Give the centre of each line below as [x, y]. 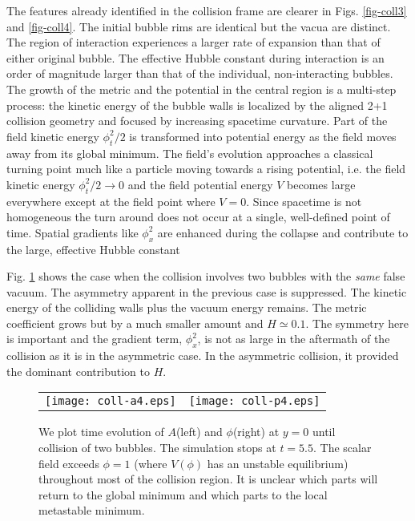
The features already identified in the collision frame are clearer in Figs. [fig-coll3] [207, 10]
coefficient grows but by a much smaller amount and [135, 323]
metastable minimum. [92, 510]
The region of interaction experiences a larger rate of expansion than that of [193, 42]
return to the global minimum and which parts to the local [183, 494]
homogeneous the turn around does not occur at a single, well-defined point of [198, 217]
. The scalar [342, 448]
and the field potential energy [200, 184]
